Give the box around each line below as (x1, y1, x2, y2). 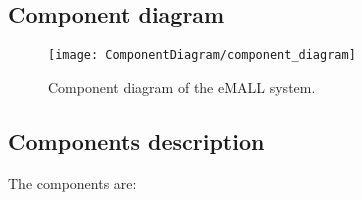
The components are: (8, 172, 137, 193)
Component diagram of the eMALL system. (48, 76, 316, 97)
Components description (8, 125, 265, 156)
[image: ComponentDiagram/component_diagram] (48, 48, 356, 63)
